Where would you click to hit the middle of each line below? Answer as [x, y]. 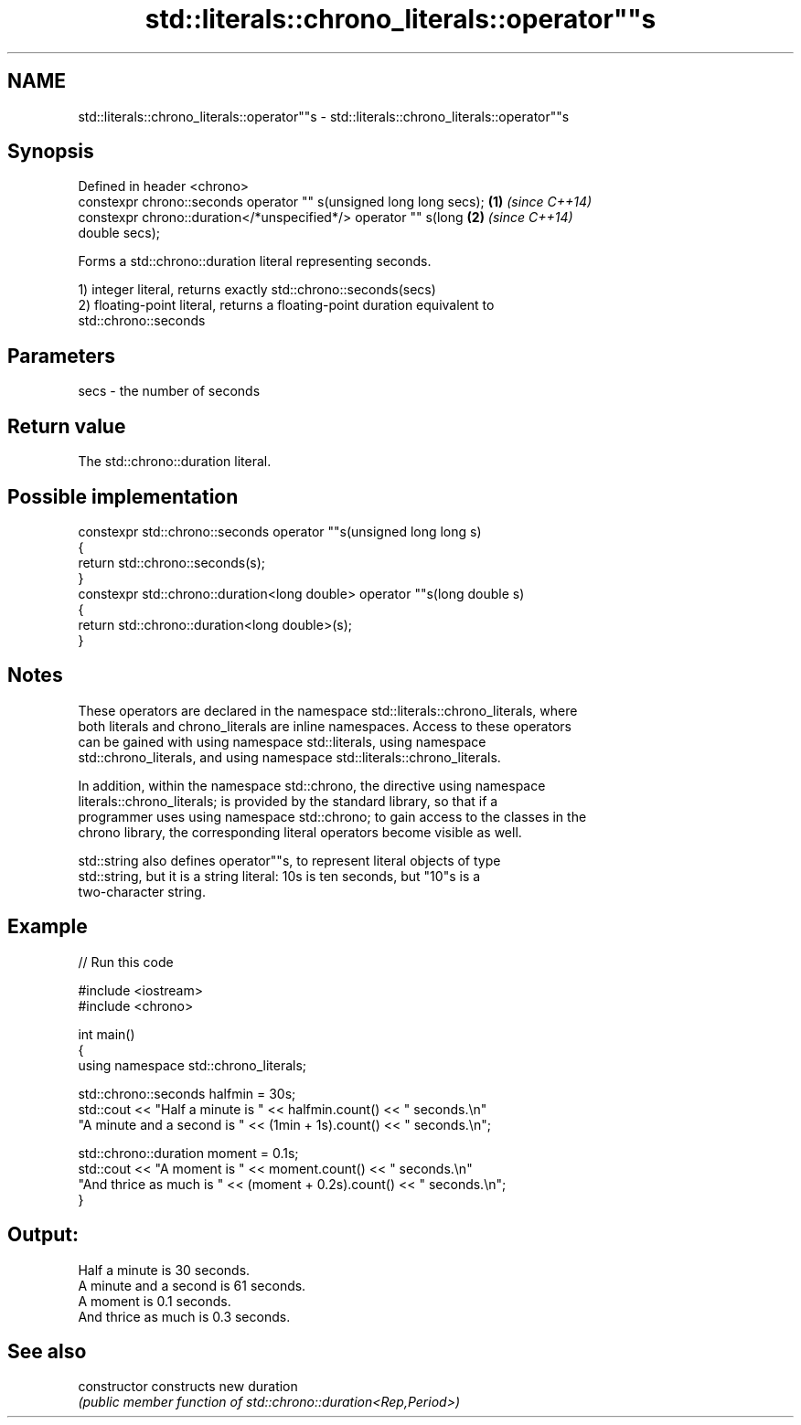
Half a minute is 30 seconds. [164, 1270]
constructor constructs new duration [188, 1387]
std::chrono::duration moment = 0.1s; [188, 1153]
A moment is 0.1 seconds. [155, 1301]
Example [48, 927]
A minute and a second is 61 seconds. [192, 1285]
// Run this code [126, 962]
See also [47, 1351]
